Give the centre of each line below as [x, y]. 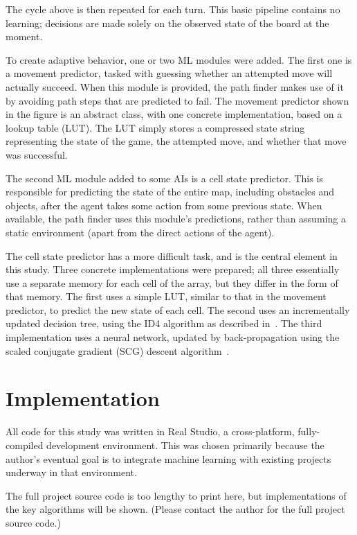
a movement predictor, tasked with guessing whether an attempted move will [169, 73]
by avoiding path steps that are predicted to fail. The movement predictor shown [177, 100]
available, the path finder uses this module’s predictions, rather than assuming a [176, 219]
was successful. [37, 154]
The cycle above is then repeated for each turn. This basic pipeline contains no [173, 9]
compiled [25, 445]
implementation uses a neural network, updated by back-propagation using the [173, 337]
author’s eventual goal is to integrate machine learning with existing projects [168, 458]
